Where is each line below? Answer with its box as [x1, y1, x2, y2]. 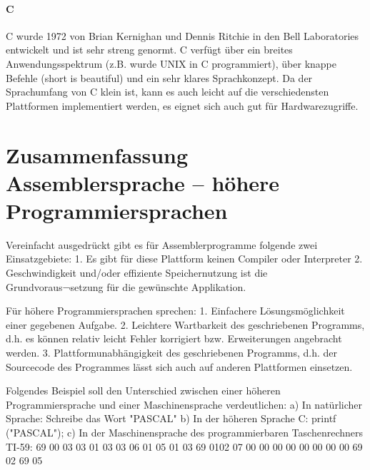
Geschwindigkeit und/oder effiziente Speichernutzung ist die [6, 265, 268, 280]
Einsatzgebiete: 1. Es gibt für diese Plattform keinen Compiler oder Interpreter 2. [6, 251, 363, 266]
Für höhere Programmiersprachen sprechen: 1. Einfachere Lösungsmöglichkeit [6, 303, 345, 318]
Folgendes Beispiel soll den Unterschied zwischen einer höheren [6, 383, 281, 398]
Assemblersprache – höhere [6, 168, 280, 197]
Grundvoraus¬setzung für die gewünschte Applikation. [6, 279, 246, 294]
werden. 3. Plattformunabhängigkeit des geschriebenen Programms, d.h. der [6, 345, 338, 360]
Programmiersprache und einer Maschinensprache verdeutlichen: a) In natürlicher [6, 397, 362, 412]
